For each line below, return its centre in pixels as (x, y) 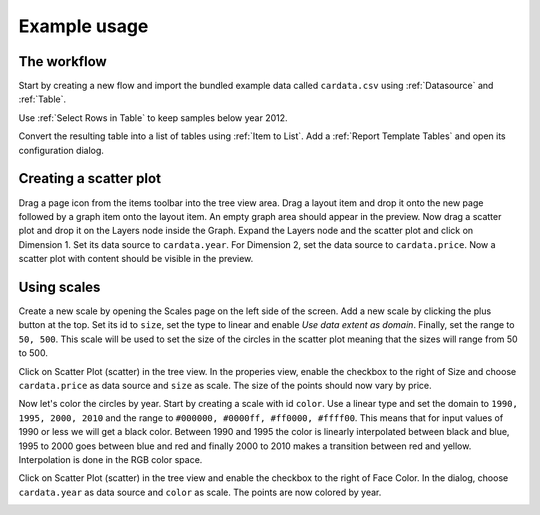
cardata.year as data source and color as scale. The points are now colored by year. (200, 492)
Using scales (59, 286)
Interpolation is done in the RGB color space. (110, 459)
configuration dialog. (61, 150)
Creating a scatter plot (90, 178)
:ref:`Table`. (42, 99)
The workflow (62, 61)
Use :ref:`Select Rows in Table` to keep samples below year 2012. (153, 117)
